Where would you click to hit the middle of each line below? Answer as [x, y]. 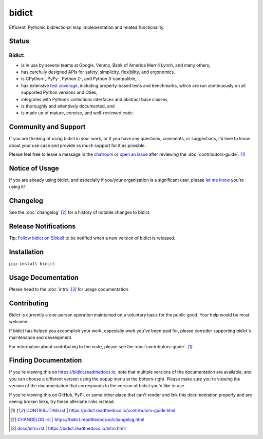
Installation [26, 252]
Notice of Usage [34, 168]
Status [19, 41]
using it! [17, 187]
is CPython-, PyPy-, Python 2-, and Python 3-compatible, [79, 79]
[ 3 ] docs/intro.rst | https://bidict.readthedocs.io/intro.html [68, 429]
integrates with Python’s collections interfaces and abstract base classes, [95, 99]
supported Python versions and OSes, [59, 92]
